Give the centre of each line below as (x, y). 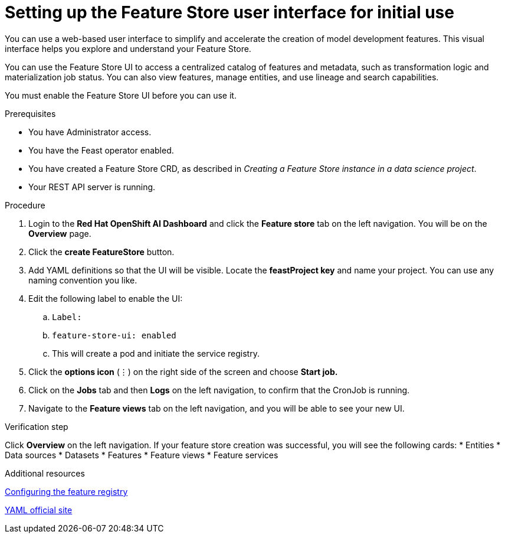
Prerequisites (30, 113)
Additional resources (45, 473)
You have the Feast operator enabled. (101, 150)
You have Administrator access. (90, 132)
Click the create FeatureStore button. (101, 252)
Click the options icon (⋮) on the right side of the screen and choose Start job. (183, 371)
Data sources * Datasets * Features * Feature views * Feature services (142, 455)
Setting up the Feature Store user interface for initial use (229, 12)
